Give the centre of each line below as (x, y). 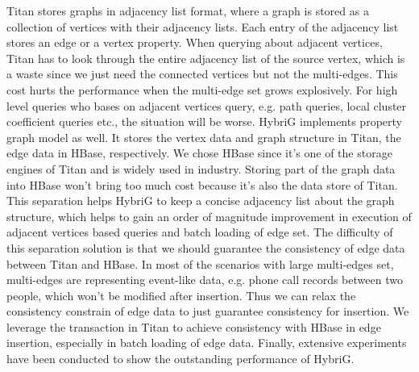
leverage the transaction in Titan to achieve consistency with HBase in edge (194, 326)
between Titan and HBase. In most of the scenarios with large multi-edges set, (200, 263)
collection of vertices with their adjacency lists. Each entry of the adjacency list (203, 26)
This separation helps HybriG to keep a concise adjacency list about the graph (201, 201)
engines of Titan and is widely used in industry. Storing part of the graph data (201, 168)
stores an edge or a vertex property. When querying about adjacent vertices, (195, 42)
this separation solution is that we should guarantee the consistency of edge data (206, 247)
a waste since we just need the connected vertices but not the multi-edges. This (202, 74)
